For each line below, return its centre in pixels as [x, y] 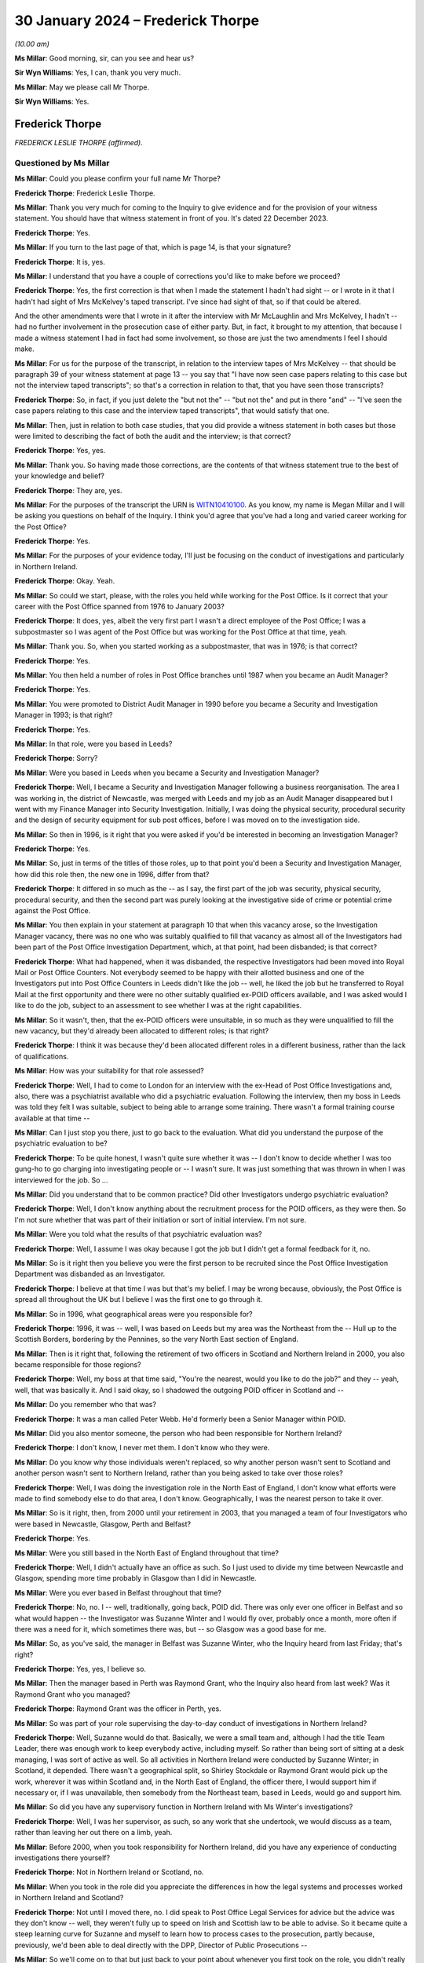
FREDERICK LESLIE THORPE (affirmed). [79, 143]
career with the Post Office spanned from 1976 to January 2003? [120, 607]
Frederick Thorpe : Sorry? [56, 759]
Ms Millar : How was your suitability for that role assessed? [109, 1071]
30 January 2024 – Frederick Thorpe [137, 20]
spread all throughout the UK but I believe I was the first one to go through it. [139, 1300]
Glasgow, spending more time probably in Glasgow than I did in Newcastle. [135, 1578]
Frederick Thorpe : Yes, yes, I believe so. [80, 1669]
